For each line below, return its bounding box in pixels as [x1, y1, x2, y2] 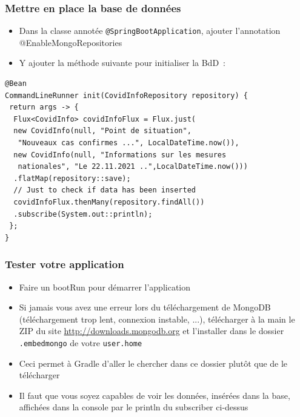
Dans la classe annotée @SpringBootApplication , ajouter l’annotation [19, 24, 281, 37]
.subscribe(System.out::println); [13, 209, 153, 218]
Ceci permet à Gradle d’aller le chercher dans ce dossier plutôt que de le [19, 356, 288, 369]
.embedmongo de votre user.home [19, 336, 142, 349]
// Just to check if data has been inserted [13, 186, 196, 195]
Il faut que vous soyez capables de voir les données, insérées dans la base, [19, 389, 290, 401]
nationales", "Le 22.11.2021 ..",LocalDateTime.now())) [18, 162, 248, 171]
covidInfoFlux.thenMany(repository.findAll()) [13, 198, 205, 206]
